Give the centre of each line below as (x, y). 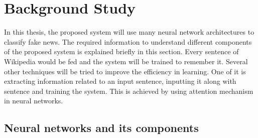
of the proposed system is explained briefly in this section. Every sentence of (121, 51)
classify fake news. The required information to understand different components (128, 41)
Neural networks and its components (101, 128)
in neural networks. (34, 101)
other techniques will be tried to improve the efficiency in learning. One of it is (125, 71)
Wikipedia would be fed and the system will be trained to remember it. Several (126, 61)
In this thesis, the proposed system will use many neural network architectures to (129, 32)
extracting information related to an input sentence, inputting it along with (120, 81)
